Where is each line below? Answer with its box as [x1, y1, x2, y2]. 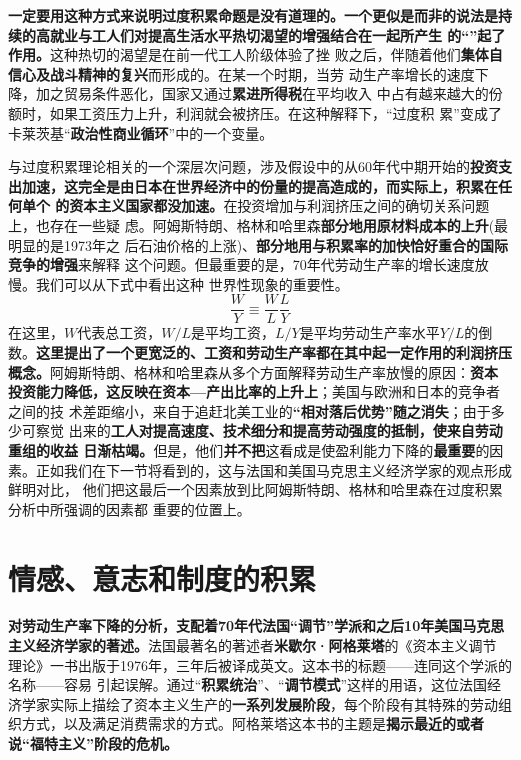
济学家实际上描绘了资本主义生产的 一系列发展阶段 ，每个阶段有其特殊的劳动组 [8, 693, 512, 714]
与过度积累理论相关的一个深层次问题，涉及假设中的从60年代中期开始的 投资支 [8, 156, 512, 177]
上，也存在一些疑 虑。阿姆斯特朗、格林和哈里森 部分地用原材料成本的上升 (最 [8, 214, 509, 235]
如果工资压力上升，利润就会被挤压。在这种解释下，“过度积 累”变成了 [49, 102, 502, 123]
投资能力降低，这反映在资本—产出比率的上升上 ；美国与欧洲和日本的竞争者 [8, 381, 501, 402]
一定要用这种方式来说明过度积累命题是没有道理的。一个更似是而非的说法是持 [8, 5, 512, 25]
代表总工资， [77, 322, 162, 343]
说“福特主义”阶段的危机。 [8, 733, 178, 753]
